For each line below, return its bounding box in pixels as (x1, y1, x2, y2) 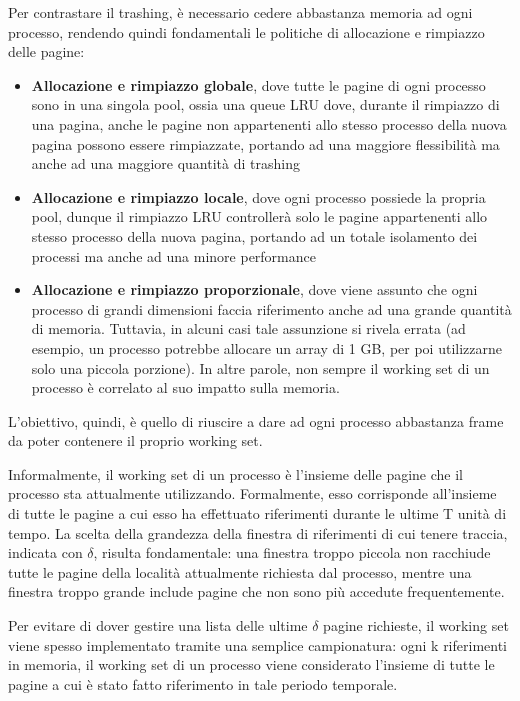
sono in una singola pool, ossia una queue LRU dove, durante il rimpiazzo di (31, 94, 500, 115)
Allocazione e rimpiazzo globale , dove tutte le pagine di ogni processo (31, 74, 486, 95)
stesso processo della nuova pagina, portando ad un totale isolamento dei (31, 225, 478, 246)
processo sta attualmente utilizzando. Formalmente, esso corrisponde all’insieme (8, 483, 497, 504)
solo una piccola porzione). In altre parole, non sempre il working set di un (31, 357, 490, 378)
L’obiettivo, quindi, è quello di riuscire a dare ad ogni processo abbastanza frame (8, 410, 504, 431)
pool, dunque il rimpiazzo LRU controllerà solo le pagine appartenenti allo (31, 206, 488, 227)
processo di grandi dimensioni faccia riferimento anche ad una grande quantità (31, 298, 512, 319)
